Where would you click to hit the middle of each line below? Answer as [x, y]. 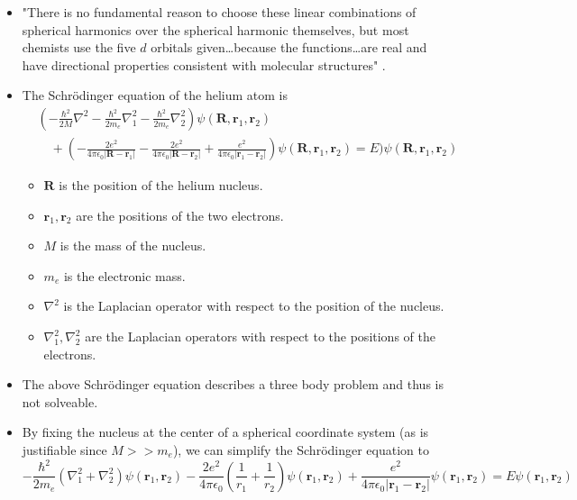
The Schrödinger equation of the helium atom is [155, 95]
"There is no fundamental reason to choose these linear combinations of [219, 12]
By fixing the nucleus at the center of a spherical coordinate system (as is [225, 432]
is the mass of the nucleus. [133, 245]
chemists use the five [79, 47]
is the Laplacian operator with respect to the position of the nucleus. [254, 306]
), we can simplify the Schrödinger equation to [301, 449]
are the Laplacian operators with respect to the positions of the [260, 336]
